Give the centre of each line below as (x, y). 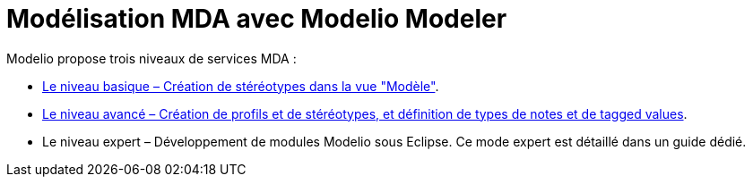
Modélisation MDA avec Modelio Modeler (257, 19)
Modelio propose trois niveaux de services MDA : (151, 58)
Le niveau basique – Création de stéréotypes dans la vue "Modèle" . (241, 86)
